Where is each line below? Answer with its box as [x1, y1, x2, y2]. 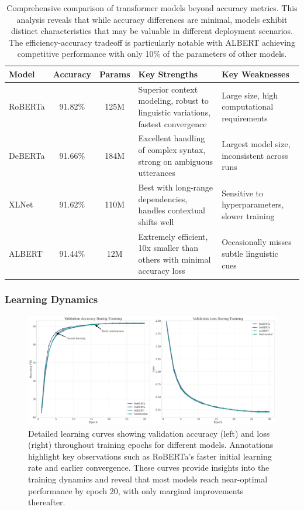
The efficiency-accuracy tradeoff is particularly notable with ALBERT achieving [9, 36, 295, 48]
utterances [138, 166, 175, 179]
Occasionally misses [222, 236, 292, 248]
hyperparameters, [222, 198, 284, 210]
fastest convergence [138, 117, 207, 130]
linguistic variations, [138, 106, 211, 118]
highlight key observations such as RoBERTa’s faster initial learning [28, 450, 272, 462]
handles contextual [138, 204, 205, 216]
